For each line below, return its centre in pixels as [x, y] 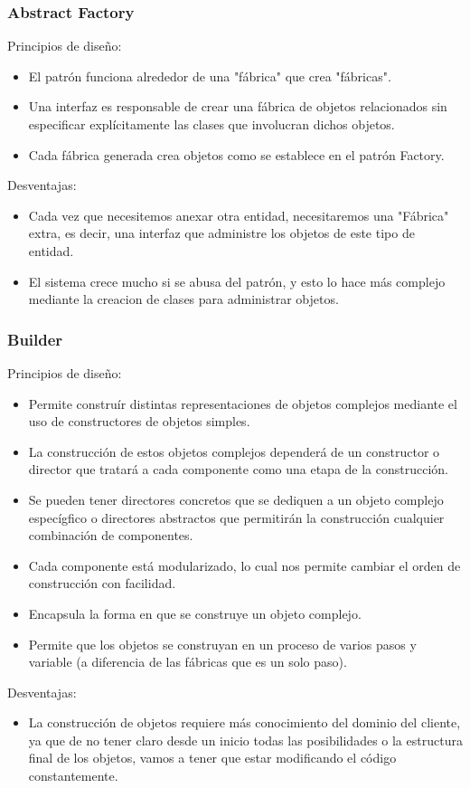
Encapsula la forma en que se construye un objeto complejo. [195, 613]
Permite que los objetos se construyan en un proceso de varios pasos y [222, 644]
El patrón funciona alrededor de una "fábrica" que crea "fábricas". [210, 76]
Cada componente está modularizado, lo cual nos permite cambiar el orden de [244, 565]
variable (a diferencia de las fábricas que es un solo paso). [188, 662]
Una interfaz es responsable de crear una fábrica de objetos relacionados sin [238, 106]
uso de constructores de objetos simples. [139, 421]
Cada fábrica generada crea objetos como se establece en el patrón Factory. [236, 154]
